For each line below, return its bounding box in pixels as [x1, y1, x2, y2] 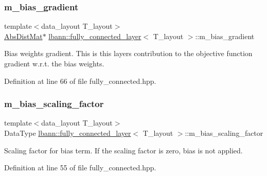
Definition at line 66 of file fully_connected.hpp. [4, 75, 156, 86]
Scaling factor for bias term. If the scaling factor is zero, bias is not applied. [4, 145, 243, 155]
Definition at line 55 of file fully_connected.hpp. [4, 162, 156, 173]
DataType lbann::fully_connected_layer [4, 128, 131, 138]
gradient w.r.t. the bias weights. [4, 58, 104, 68]
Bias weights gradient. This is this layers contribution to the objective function [4, 48, 253, 59]
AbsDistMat [4, 30, 43, 41]
